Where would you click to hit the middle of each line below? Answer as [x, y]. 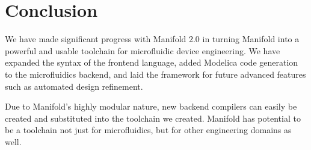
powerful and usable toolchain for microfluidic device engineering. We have [143, 50]
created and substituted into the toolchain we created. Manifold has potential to [153, 118]
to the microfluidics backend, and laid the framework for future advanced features [155, 74]
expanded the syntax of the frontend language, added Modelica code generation [152, 62]
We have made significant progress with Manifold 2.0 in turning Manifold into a [152, 39]
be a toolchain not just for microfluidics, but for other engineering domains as [148, 130]
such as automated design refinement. [74, 86]
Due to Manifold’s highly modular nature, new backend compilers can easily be [151, 106]
